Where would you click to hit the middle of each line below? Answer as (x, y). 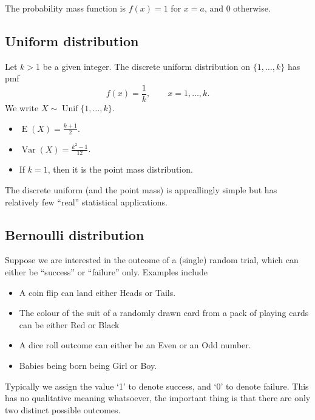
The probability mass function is (66, 8)
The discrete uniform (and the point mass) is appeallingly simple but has (141, 189)
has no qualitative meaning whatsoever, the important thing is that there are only (158, 398)
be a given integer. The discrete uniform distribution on (147, 66)
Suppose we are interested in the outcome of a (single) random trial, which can (152, 260)
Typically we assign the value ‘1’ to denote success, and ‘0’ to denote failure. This (157, 386)
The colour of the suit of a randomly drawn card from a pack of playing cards (164, 313)
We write (22, 108)
